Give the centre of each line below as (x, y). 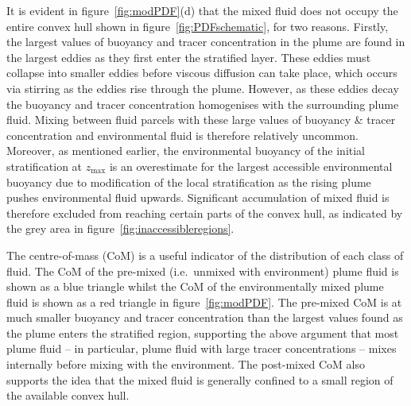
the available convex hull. (68, 395)
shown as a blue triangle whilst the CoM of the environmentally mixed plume (195, 286)
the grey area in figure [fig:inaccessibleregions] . (120, 228)
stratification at (45, 166)
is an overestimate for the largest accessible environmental (251, 166)
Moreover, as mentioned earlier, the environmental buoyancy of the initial (186, 151)
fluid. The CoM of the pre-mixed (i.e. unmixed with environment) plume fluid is (203, 271)
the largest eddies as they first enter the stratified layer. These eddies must (189, 57)
